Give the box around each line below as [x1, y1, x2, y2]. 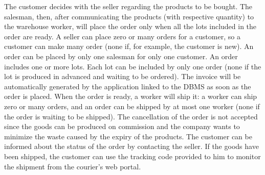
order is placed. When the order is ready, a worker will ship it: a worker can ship [4, 91, 257, 102]
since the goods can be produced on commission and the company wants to [4, 121, 240, 132]
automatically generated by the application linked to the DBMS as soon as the [4, 81, 251, 91]
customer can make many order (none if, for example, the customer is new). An [4, 41, 254, 52]
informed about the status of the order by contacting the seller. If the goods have [4, 141, 259, 152]
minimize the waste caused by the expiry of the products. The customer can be [4, 131, 252, 141]
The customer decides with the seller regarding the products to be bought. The [4, 1, 253, 11]
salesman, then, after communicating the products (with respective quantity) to [4, 11, 254, 21]
